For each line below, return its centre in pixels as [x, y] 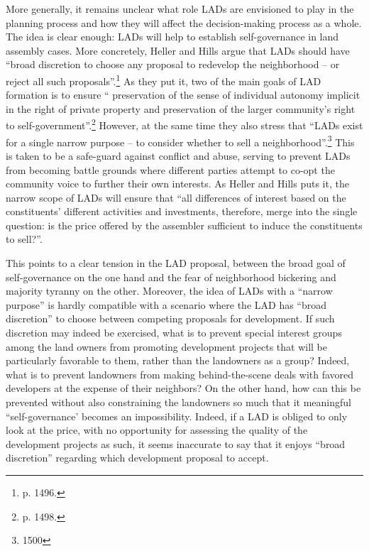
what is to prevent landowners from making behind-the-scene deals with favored [180, 374]
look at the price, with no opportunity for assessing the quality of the [157, 430]
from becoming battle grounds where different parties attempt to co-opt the [170, 169]
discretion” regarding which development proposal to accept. [137, 458]
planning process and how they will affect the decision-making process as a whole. [184, 22]
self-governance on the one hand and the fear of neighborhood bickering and [171, 277]
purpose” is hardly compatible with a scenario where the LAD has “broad [166, 304]
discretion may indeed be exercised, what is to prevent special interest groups [174, 333]
